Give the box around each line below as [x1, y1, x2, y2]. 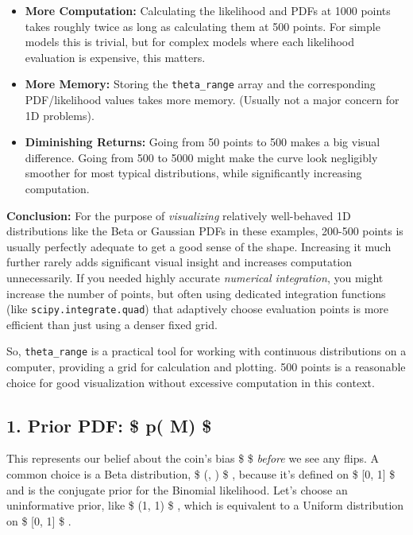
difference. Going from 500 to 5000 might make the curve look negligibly [25, 149, 378, 165]
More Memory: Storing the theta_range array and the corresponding [25, 76, 376, 92]
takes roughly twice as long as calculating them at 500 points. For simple [25, 17, 380, 34]
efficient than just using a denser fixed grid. [6, 316, 218, 332]
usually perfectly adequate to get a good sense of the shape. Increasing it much [6, 238, 392, 254]
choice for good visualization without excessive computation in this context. [6, 374, 375, 390]
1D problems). [25, 107, 95, 123]
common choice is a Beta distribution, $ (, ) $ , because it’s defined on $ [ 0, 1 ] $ [6, 466, 396, 483]
